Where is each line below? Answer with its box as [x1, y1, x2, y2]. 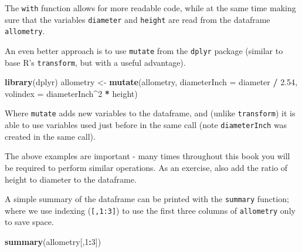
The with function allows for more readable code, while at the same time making [5, 2, 296, 14]
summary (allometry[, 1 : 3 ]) [5, 236, 101, 248]
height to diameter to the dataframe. [5, 173, 137, 185]
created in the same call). [5, 130, 96, 142]
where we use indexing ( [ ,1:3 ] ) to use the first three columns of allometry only [5, 204, 296, 216]
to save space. [5, 216, 54, 228]
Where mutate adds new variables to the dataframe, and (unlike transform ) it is [5, 107, 296, 119]
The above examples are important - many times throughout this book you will [5, 150, 290, 162]
